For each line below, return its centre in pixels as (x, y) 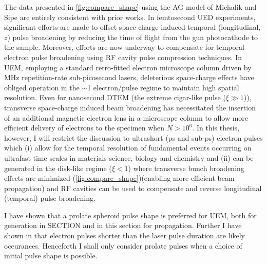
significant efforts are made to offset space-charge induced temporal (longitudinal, (132, 27)
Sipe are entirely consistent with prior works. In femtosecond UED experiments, (130, 17)
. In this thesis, (216, 128)
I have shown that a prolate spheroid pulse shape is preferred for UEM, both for (130, 215)
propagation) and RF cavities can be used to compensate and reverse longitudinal (133, 188)
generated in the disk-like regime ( (58, 168)
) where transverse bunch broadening (186, 168)
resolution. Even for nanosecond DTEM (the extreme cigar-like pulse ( (115, 97)
